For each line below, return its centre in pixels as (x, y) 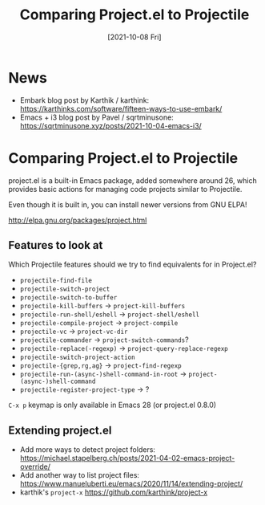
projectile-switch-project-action (77, 358)
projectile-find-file (56, 281)
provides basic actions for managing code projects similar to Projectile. (125, 189)
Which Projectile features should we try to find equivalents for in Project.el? (132, 265)
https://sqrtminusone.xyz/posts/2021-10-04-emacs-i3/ (110, 125)
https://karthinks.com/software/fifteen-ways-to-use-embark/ (121, 108)
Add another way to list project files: (80, 475)
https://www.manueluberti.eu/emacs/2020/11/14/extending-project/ (131, 484)
